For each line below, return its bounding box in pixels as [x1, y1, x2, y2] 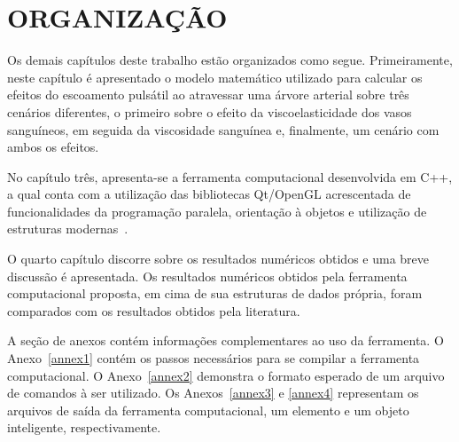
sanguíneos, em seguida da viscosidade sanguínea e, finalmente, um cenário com [7, 120, 440, 138]
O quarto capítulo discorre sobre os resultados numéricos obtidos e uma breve [7, 249, 430, 268]
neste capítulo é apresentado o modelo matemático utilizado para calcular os [7, 67, 423, 86]
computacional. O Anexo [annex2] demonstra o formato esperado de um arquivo [7, 366, 445, 384]
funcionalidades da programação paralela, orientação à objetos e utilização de [7, 201, 427, 220]
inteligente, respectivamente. [7, 418, 161, 437]
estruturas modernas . [7, 219, 128, 238]
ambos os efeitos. [7, 138, 99, 156]
